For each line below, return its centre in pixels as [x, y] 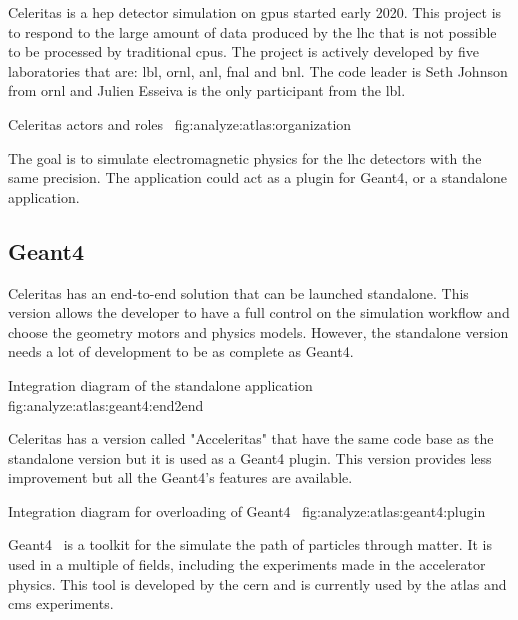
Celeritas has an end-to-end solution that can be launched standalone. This [238, 292]
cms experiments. [61, 603]
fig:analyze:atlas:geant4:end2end [106, 404]
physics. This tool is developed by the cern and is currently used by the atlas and [257, 583]
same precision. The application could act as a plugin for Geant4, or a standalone [258, 177]
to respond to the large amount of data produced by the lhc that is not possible [252, 31]
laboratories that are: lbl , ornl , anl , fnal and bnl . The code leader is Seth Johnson [258, 70]
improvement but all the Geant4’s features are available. [180, 477]
